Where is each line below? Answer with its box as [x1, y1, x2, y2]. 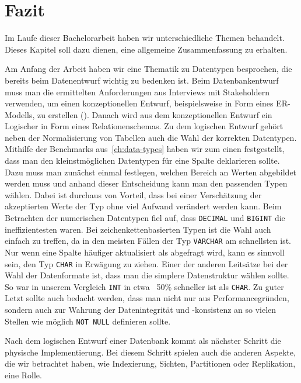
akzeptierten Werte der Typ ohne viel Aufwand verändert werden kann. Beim [5, 200, 282, 212]
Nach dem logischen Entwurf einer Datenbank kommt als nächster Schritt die [5, 334, 281, 347]
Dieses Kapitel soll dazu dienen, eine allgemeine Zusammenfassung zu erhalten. [5, 43, 288, 55]
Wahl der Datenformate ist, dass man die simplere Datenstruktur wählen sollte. [5, 269, 289, 281]
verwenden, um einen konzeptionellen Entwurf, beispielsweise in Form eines [5, 97, 274, 109]
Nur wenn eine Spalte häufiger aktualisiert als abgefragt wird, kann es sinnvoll [5, 246, 285, 258]
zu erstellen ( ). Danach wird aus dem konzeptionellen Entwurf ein [37, 108, 272, 120]
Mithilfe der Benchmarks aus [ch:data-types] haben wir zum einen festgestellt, [5, 143, 285, 155]
